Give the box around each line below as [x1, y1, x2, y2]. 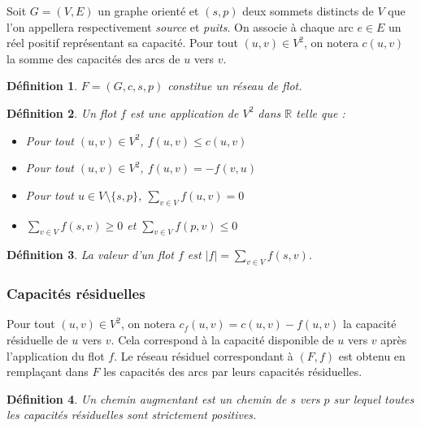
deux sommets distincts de [242, 2, 374, 19]
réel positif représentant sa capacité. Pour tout [7, 34, 238, 51]
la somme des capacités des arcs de [7, 50, 180, 67]
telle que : [296, 104, 345, 121]
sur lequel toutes [333, 390, 414, 407]
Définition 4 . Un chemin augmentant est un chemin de [7, 390, 287, 407]
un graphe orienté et [98, 2, 199, 19]
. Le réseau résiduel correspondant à [114, 347, 293, 364]
